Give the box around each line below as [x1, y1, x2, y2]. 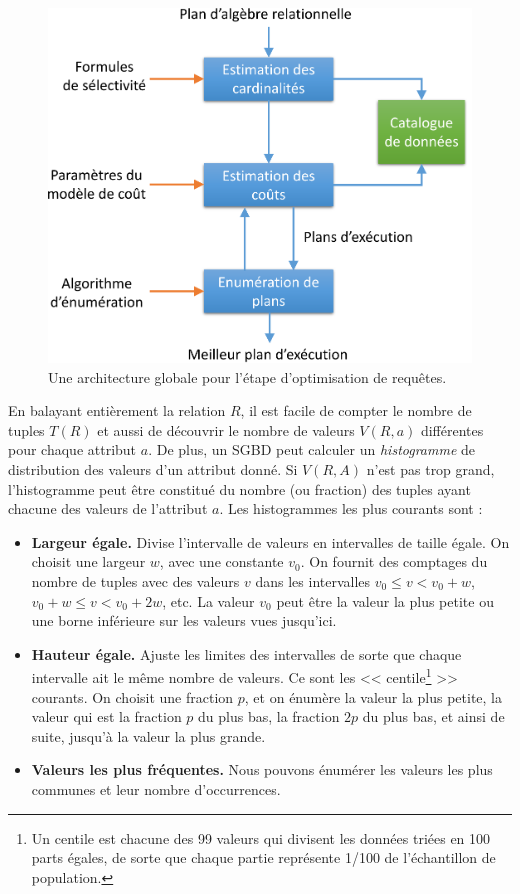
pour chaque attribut [8, 439, 137, 460]
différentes [420, 419, 484, 440]
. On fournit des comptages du [300, 551, 488, 572]
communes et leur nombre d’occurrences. [31, 779, 281, 799]
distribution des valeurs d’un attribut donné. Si [8, 459, 298, 480]
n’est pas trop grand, [366, 459, 495, 480]
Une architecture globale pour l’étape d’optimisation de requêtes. [48, 366, 447, 387]
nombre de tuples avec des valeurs [31, 571, 240, 591]
